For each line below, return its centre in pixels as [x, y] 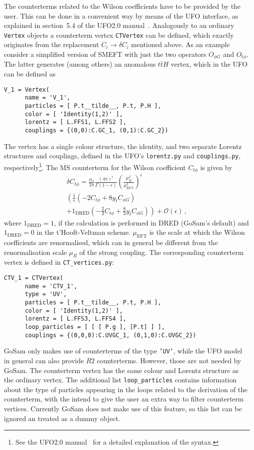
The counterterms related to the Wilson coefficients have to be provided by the [122, 6]
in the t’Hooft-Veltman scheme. [84, 232]
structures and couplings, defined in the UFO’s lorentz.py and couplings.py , [122, 156]
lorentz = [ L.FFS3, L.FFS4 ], [75, 319]
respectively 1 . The [31, 166]
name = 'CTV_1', [51, 286]
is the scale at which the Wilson [197, 232]
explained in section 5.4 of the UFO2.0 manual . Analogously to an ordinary [119, 25]
